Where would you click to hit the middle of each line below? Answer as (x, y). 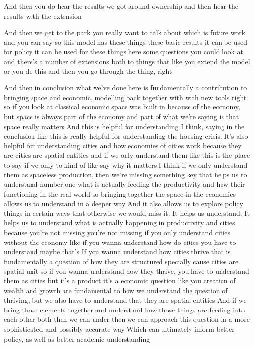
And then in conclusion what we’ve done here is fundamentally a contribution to (126, 87)
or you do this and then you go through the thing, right (88, 71)
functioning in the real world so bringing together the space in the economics (120, 193)
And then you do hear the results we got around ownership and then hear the (121, 6)
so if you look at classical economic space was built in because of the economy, (122, 107)
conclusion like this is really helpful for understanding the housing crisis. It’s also (126, 136)
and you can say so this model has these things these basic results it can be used (126, 42)
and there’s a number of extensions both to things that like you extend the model (127, 61)
